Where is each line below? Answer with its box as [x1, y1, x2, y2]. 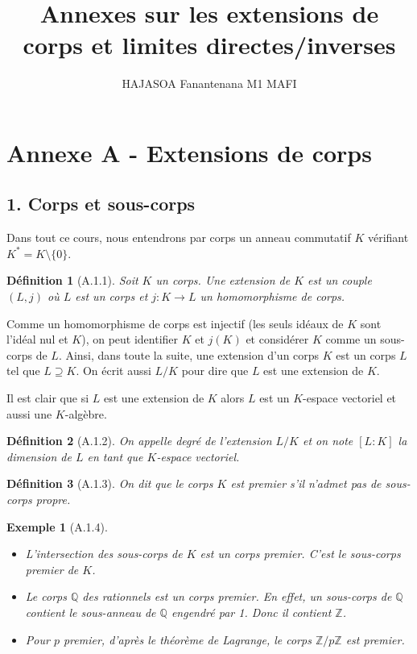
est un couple [308, 272, 372, 289]
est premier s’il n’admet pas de [230, 475, 382, 492]
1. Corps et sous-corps [6, 191, 196, 216]
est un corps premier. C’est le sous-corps [200, 545, 401, 562]
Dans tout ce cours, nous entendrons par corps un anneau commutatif [6, 229, 351, 246]
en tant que [87, 448, 143, 464]
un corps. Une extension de [155, 272, 291, 289]
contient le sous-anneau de [25, 603, 156, 620]
